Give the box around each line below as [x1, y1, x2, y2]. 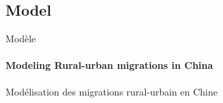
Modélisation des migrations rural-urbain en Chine [5, 84, 218, 98]
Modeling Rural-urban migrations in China [5, 58, 213, 72]
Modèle [5, 31, 36, 46]
